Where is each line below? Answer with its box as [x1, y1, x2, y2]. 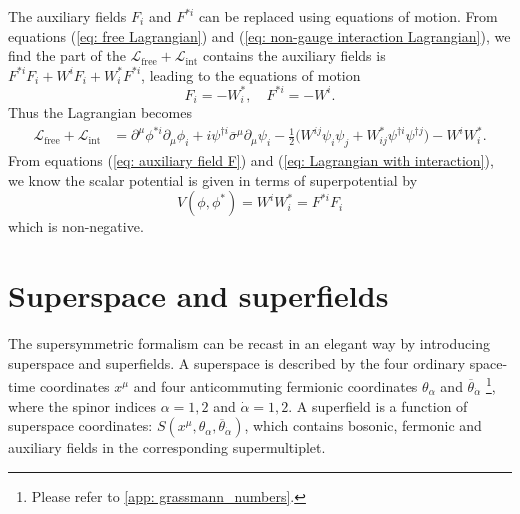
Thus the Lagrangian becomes [8, 102, 192, 123]
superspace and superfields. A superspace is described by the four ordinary [8, 352, 466, 373]
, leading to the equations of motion [141, 64, 361, 85]
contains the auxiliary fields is [203, 45, 386, 66]
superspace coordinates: [8, 415, 153, 436]
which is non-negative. [8, 216, 144, 237]
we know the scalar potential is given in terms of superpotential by [8, 169, 418, 190]
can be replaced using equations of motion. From [198, 6, 498, 26]
